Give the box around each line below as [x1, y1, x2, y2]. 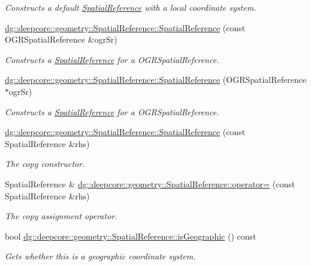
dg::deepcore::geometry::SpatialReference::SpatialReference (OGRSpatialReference [5, 73, 307, 86]
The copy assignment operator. [5, 210, 117, 222]
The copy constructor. [5, 157, 85, 170]
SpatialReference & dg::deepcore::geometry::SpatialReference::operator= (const [5, 177, 295, 190]
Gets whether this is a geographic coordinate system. [5, 250, 196, 262]
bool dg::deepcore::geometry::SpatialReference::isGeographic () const [5, 229, 256, 242]
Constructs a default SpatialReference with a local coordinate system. [5, 1, 256, 13]
